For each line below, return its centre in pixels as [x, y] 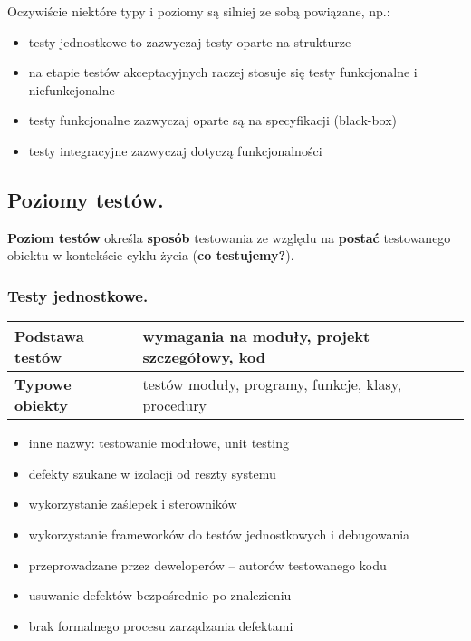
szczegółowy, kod [204, 357]
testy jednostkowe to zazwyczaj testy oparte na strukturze [190, 41]
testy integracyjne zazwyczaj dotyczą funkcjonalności [175, 150]
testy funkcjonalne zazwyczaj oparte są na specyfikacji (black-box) [213, 120]
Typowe [43, 384]
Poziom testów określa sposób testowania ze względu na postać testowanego [229, 237]
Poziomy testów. [86, 199]
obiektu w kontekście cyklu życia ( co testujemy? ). [151, 255]
